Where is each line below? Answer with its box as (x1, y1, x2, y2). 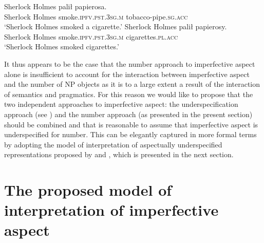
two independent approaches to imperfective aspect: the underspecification (4, 99, 238, 109)
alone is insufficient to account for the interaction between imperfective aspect (4, 68, 250, 79)
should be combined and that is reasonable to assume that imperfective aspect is (4, 119, 258, 129)
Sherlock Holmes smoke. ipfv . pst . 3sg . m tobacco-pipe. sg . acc (4, 11, 188, 22)
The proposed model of (4, 179, 172, 200)
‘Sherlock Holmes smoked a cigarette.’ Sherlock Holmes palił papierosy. (4, 21, 227, 32)
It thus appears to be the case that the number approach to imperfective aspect (4, 58, 255, 69)
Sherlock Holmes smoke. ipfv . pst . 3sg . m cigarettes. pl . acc (4, 31, 178, 42)
